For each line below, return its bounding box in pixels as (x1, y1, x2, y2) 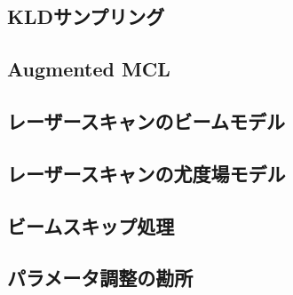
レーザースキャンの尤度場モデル (7, 159, 286, 187)
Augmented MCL (7, 55, 170, 83)
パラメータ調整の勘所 (7, 264, 194, 291)
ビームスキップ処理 (7, 211, 175, 239)
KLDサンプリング (7, 3, 165, 30)
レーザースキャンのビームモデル (7, 107, 285, 134)
